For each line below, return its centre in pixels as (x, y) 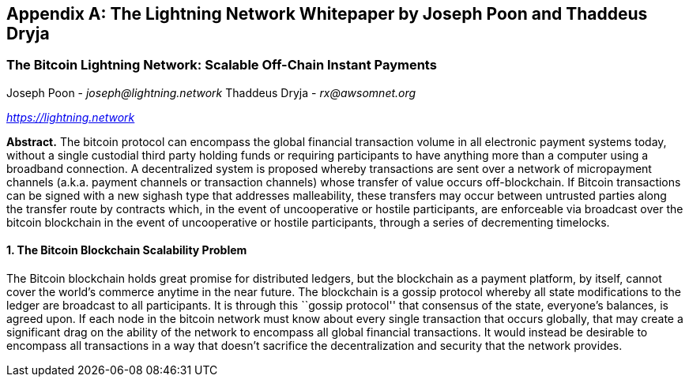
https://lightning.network (71, 117)
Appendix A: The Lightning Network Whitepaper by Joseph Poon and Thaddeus (327, 14)
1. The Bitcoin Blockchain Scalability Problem (127, 250)
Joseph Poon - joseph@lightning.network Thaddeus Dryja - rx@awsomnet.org (211, 92)
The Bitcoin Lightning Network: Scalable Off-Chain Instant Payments (222, 65)
